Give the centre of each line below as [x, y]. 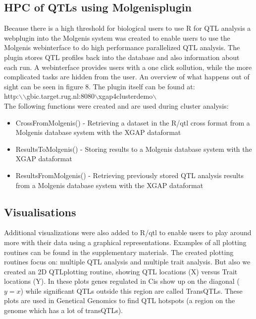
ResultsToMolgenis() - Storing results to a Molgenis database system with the [134, 149]
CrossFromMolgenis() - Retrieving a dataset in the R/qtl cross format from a [133, 122]
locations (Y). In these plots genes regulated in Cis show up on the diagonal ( [122, 281]
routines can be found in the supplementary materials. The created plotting [119, 252]
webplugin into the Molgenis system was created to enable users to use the [117, 37]
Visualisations [40, 212]
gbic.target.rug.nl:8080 [60, 96]
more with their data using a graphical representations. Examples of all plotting [125, 242]
